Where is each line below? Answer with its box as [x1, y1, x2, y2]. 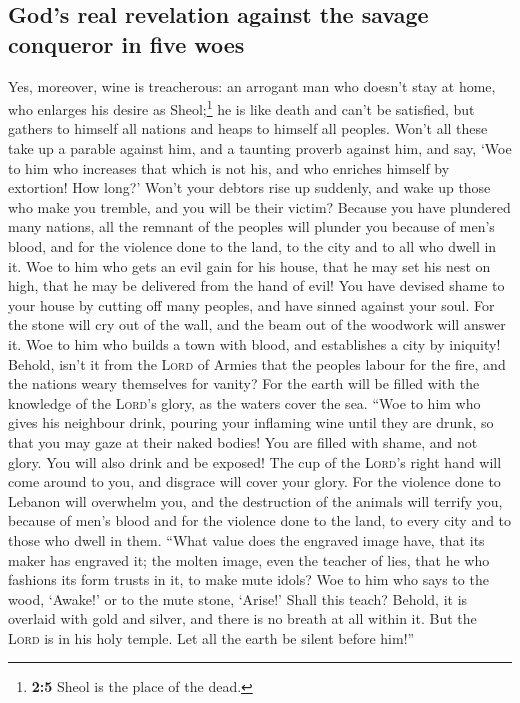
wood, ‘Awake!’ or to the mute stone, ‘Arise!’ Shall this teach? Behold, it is [8, 588, 468, 609]
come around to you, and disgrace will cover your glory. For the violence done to [8, 471, 501, 492]
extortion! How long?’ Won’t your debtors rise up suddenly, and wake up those [8, 177, 491, 198]
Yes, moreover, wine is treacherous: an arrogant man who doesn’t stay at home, [8, 75, 496, 96]
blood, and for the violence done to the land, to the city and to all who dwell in [8, 236, 497, 256]
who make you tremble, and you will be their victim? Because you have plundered [8, 196, 511, 217]
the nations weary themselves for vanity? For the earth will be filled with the [8, 373, 480, 394]
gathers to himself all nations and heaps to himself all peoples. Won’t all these [8, 118, 488, 139]
